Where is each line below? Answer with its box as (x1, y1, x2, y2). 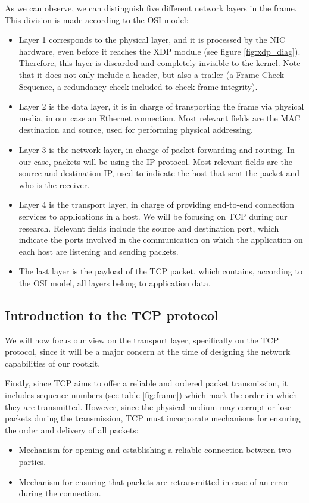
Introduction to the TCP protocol (5, 305, 219, 324)
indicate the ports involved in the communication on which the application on (18, 233, 303, 246)
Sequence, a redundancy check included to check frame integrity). (18, 80, 258, 92)
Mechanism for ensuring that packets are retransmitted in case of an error (18, 475, 289, 488)
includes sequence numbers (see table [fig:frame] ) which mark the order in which (5, 389, 298, 401)
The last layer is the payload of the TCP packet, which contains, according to (18, 265, 302, 277)
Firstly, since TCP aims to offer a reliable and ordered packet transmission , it (5, 377, 288, 389)
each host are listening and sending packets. (18, 245, 179, 257)
